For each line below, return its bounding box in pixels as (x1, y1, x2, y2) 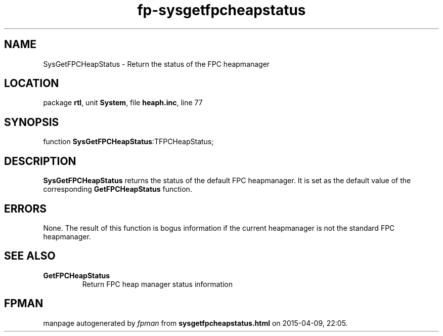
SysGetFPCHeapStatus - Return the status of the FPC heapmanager (43, 59, 270, 68)
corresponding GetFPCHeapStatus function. (43, 185, 192, 194)
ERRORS (4, 202, 47, 215)
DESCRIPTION (4, 154, 76, 167)
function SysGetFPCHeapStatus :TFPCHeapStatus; (43, 137, 214, 146)
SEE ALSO (4, 249, 56, 263)
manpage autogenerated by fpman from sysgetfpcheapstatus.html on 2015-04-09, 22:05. (43, 318, 348, 327)
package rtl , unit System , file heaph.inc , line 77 (43, 98, 203, 107)
